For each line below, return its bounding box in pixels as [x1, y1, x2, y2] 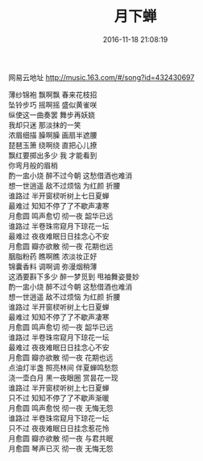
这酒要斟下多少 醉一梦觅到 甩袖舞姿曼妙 [8, 272, 139, 281]
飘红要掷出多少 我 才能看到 [8, 150, 97, 160]
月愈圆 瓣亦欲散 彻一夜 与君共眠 [8, 434, 114, 443]
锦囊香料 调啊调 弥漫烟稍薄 [8, 261, 97, 271]
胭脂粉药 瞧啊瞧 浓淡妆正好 [8, 252, 97, 261]
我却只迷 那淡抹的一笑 [8, 120, 81, 129]
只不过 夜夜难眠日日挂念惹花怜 [8, 423, 110, 433]
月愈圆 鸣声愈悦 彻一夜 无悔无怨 [8, 403, 114, 412]
